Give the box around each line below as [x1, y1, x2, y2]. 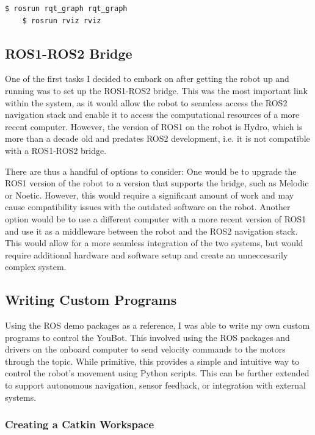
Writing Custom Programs [5, 290, 177, 309]
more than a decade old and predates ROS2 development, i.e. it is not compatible [5, 132, 310, 145]
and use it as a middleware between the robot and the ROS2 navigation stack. [5, 224, 298, 237]
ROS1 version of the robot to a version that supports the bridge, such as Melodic [5, 177, 309, 189]
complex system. [5, 260, 67, 273]
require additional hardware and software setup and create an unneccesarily [5, 248, 288, 261]
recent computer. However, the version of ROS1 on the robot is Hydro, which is [5, 120, 303, 133]
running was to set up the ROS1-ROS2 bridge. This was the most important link [5, 84, 308, 97]
